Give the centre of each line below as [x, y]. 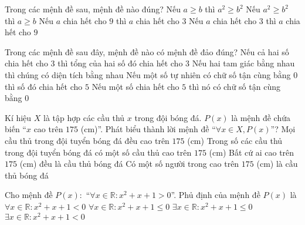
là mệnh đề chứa [261, 117]
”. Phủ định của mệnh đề [216, 195]
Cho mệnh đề [29, 195]
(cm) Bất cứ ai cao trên [252, 152]
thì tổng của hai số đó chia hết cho [120, 63]
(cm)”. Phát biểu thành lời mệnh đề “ [148, 129]
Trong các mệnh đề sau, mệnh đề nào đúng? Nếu [93, 9]
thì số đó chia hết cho [44, 86]
